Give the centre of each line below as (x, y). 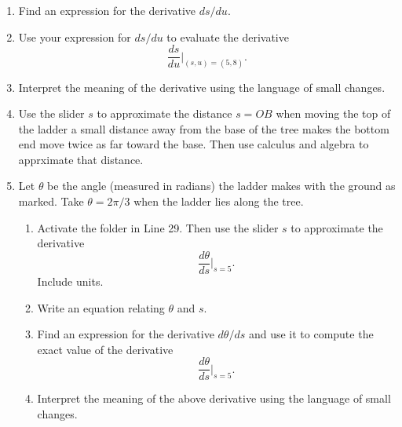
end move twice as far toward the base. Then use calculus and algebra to (194, 144)
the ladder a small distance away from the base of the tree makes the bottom (204, 128)
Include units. (70, 281)
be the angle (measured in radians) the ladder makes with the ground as (221, 186)
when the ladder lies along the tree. (219, 201)
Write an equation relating (101, 307)
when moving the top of (333, 113)
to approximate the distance (164, 113)
